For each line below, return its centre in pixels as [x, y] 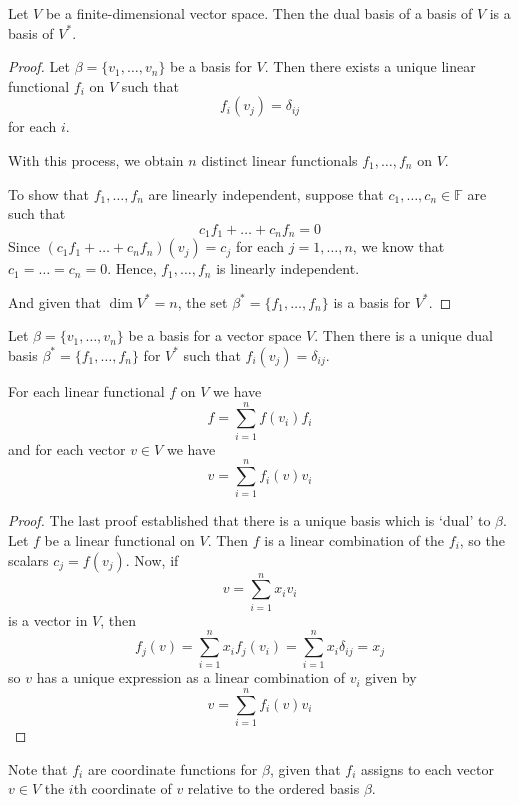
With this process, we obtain [96, 159]
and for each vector [67, 448]
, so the [482, 540]
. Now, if [152, 559]
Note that [38, 768]
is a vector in [48, 619]
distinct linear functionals [279, 159]
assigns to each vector [427, 768]
